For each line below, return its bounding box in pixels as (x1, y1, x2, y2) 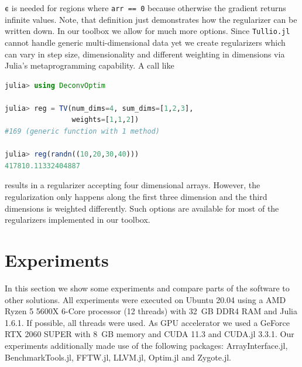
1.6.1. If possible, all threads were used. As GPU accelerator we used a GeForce (5, 316, 290, 328)
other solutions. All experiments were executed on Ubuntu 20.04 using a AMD (5, 293, 286, 305)
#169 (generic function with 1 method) (5, 127, 160, 136)
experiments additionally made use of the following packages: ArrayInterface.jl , (5, 339, 288, 351)
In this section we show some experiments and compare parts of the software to (5, 281, 290, 294)
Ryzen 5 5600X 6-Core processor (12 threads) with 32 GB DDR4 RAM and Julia (5, 305, 297, 317)
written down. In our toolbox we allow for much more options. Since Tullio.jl (5, 25, 290, 37)
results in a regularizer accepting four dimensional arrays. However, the (5, 179, 260, 191)
